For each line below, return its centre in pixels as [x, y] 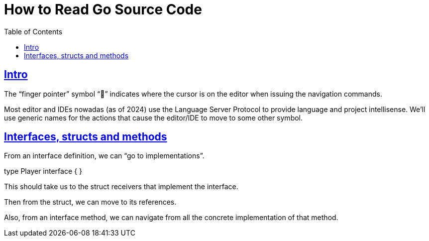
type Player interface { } [43, 171]
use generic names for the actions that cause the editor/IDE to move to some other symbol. [154, 118]
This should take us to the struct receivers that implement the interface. [121, 187]
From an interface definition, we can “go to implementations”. [104, 156]
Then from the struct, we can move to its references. [90, 202]
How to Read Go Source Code [103, 9]
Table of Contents [33, 31]
